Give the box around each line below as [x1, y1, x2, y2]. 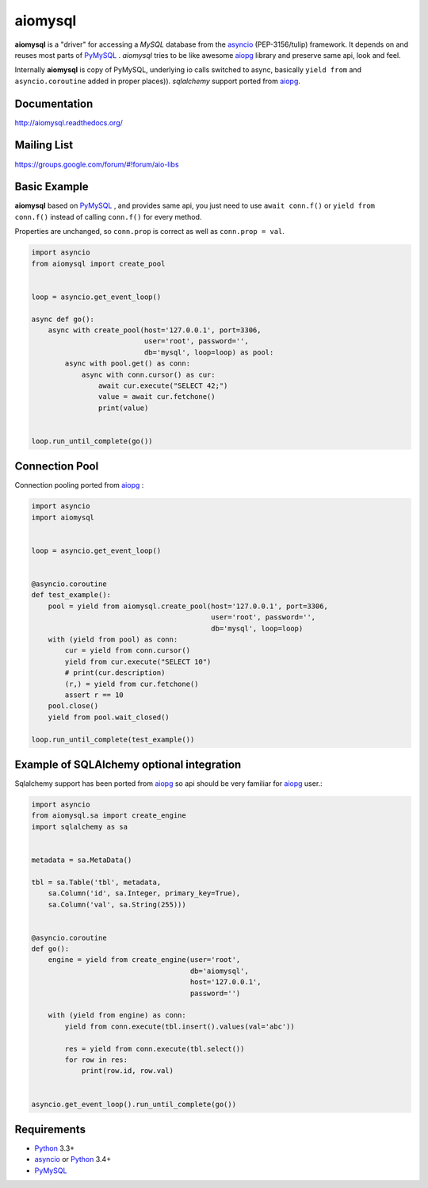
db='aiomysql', [189, 966, 249, 975]
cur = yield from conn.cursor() [64, 646, 190, 655]
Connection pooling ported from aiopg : [14, 481, 144, 490]
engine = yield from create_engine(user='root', [48, 956, 241, 964]
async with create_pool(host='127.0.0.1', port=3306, [48, 325, 262, 335]
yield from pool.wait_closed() [48, 712, 170, 722]
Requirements [14, 1122, 86, 1136]
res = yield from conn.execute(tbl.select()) [64, 1044, 245, 1053]
